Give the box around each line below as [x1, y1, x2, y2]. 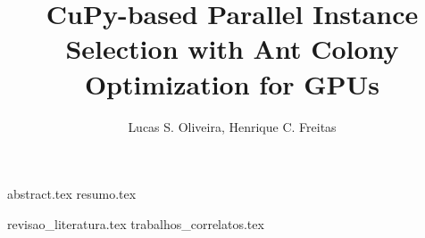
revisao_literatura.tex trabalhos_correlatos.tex [7, 214, 264, 233]
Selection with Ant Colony [65, 30, 399, 67]
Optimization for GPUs [84, 65, 380, 102]
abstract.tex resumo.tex [7, 185, 137, 203]
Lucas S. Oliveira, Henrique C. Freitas [128, 117, 337, 135]
